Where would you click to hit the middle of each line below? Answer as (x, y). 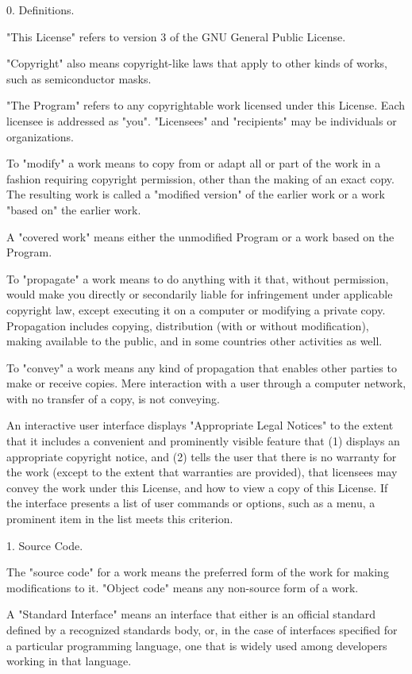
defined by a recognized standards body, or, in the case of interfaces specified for (202, 630)
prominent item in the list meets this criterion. (120, 519)
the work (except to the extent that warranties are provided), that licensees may (202, 472)
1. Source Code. (45, 545)
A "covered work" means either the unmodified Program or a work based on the (200, 236)
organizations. (40, 136)
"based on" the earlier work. (74, 209)
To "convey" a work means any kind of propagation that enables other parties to (202, 367)
